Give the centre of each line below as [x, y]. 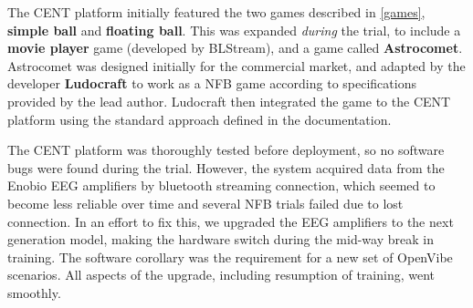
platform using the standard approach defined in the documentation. [200, 119]
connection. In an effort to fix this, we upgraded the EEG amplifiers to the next [231, 221]
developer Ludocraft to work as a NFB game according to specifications [212, 83]
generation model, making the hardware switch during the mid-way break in [221, 239]
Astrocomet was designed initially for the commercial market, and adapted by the [236, 65]
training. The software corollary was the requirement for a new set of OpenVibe [230, 257]
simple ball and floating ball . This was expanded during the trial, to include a [234, 30]
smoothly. [34, 292]
